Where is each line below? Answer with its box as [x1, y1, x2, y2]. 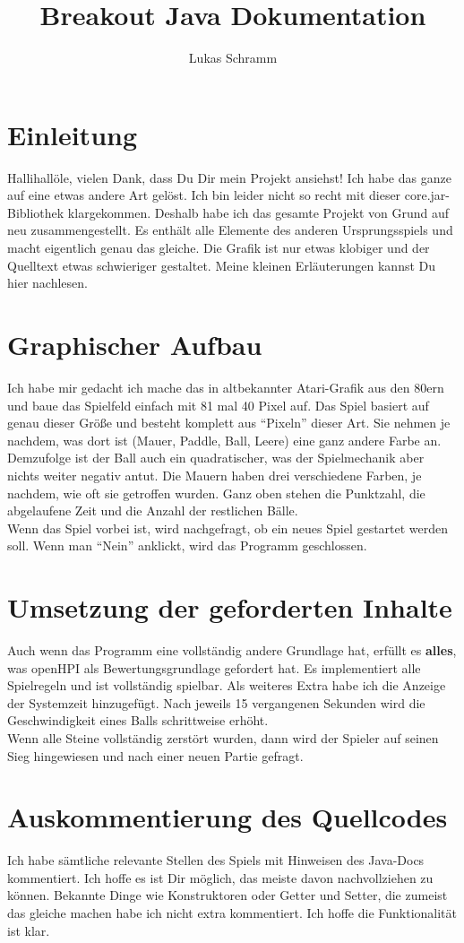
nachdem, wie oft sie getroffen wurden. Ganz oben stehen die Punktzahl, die [7, 483, 425, 502]
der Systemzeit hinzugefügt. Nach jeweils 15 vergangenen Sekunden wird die [7, 693, 425, 712]
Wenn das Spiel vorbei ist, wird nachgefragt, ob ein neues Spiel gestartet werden [7, 518, 449, 537]
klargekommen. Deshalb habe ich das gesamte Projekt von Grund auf [67, 203, 449, 221]
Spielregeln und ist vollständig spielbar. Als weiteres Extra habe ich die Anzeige [7, 676, 446, 695]
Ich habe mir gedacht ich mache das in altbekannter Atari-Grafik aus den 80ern [7, 377, 444, 396]
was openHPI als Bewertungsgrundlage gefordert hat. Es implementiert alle [7, 658, 421, 677]
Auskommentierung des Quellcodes [7, 799, 448, 835]
